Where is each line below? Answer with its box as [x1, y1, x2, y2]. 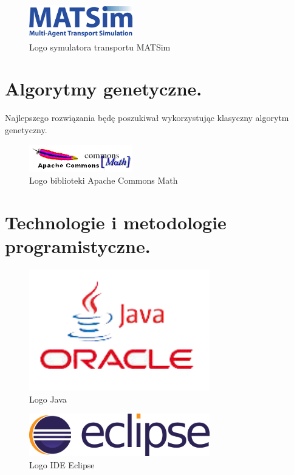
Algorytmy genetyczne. [5, 76, 202, 101]
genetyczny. [5, 123, 47, 136]
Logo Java [29, 392, 67, 405]
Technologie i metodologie [5, 209, 227, 234]
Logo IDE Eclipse [29, 458, 95, 471]
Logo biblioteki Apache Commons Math [29, 174, 178, 187]
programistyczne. [5, 234, 151, 258]
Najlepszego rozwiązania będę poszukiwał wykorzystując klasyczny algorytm [5, 111, 289, 124]
